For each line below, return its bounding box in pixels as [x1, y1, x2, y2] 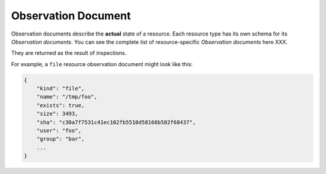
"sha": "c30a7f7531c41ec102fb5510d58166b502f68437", [36, 119, 196, 126]
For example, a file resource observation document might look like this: [11, 60, 193, 67]
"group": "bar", [36, 135, 85, 143]
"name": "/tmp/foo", [36, 93, 98, 101]
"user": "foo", [36, 127, 81, 134]
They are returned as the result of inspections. [11, 49, 127, 57]
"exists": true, [36, 102, 85, 108]
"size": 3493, [36, 110, 78, 117]
